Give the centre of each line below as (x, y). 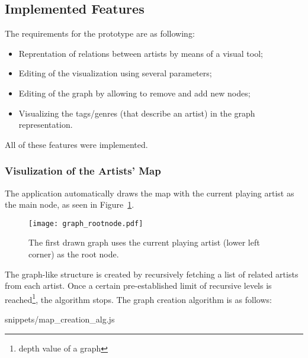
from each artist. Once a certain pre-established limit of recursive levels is (138, 286)
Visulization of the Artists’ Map (83, 171)
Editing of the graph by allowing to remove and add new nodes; (134, 93)
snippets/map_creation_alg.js (60, 319)
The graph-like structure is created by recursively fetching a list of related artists (152, 274)
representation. (46, 125)
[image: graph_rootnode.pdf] (86, 223)
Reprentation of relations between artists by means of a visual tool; (141, 53)
